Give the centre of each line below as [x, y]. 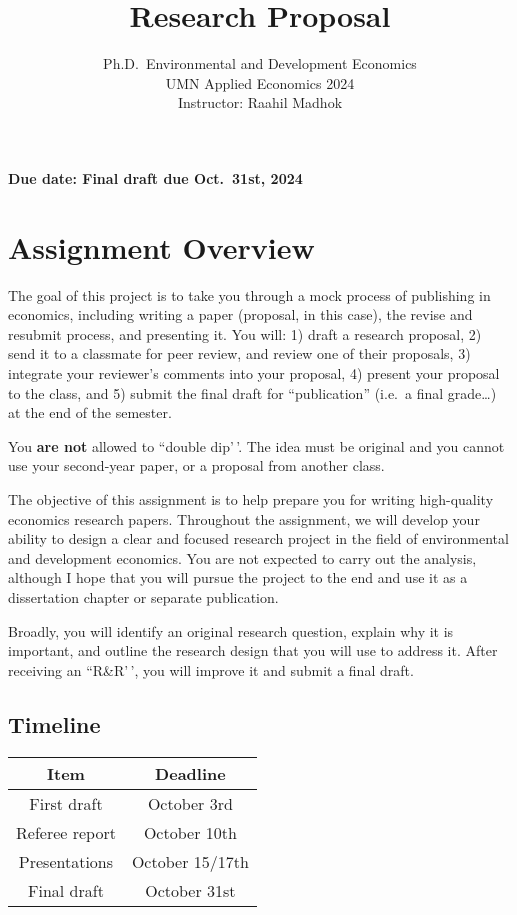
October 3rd [190, 803]
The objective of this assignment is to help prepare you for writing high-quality [251, 498]
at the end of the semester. [90, 412]
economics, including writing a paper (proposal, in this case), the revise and [240, 314]
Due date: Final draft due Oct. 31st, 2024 [155, 177]
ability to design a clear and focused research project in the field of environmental [258, 538]
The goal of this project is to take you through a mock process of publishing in [249, 294]
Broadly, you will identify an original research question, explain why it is [231, 630]
